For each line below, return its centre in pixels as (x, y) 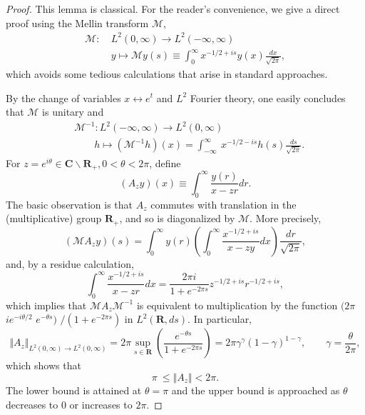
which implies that (46, 305)
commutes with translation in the (223, 204)
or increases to (101, 404)
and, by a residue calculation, (70, 263)
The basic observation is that (69, 204)
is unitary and (73, 112)
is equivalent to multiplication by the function (237, 305)
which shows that (43, 365)
